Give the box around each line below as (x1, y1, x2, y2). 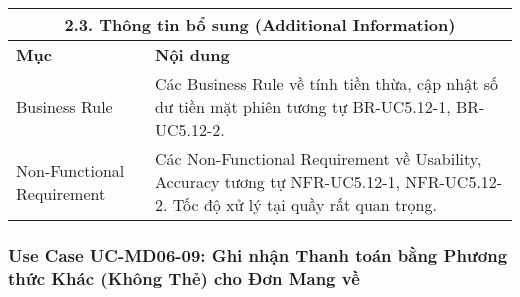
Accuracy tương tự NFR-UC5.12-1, (155, 170, 400, 193)
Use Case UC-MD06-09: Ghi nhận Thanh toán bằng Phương (8, 242, 508, 267)
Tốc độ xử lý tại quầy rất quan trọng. (172, 193, 437, 216)
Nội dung (155, 43, 230, 66)
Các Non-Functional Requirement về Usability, (155, 147, 482, 170)
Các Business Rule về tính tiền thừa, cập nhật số (155, 72, 499, 95)
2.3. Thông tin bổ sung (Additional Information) (64, 13, 456, 36)
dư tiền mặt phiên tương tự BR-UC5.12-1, (155, 95, 451, 118)
